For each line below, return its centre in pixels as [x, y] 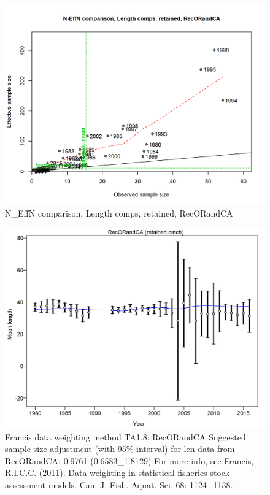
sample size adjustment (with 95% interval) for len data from [120, 449]
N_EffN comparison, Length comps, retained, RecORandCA [119, 213]
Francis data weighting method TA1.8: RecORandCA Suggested [125, 436]
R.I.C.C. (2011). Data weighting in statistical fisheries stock [117, 473]
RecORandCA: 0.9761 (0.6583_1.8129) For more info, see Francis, [129, 460]
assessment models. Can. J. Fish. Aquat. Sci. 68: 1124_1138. [119, 484]
